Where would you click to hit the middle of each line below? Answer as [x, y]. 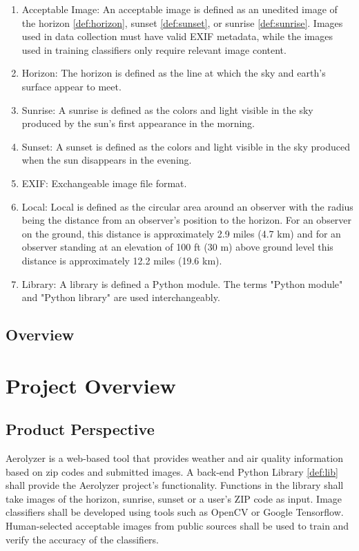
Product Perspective [80, 429]
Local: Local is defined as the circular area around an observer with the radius [187, 206]
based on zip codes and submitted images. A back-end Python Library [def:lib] [172, 471]
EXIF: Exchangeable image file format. [104, 183]
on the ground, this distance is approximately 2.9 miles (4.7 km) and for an [181, 233]
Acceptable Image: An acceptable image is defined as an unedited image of [179, 9]
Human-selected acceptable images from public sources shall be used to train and [177, 526]
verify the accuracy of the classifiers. [82, 539]
